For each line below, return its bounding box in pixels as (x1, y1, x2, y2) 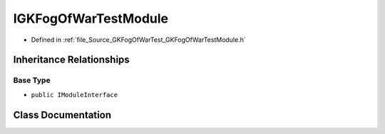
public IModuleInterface (31, 91, 118, 99)
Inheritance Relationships (13, 54, 130, 66)
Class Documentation (13, 108, 112, 121)
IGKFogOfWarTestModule (13, 11, 169, 26)
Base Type (13, 75, 51, 85)
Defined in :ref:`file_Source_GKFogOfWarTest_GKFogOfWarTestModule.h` (31, 35, 246, 44)
